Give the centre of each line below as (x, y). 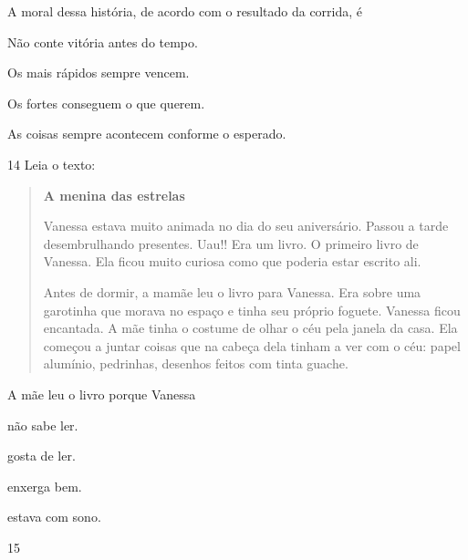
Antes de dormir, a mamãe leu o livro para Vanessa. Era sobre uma (232, 291)
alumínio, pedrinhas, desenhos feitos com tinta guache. (196, 363)
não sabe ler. (43, 425)
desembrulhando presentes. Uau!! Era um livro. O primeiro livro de (231, 243)
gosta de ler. (42, 456)
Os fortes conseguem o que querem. (106, 103)
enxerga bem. (45, 486)
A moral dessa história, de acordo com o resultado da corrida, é (185, 11)
